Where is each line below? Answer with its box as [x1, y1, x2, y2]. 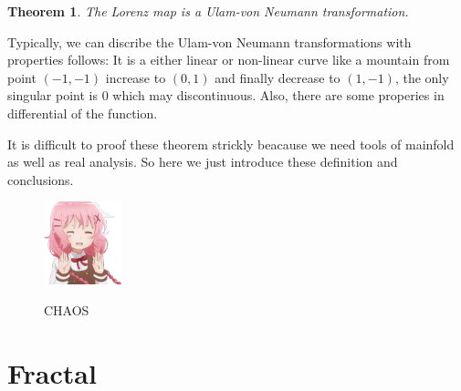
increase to [105, 67, 166, 87]
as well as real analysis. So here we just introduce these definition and [7, 152, 398, 171]
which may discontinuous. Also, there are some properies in [112, 86, 445, 105]
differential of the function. [7, 103, 158, 122]
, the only [394, 67, 449, 87]
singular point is [7, 86, 98, 105]
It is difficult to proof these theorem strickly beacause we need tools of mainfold [7, 134, 455, 153]
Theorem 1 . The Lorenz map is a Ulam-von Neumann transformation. [7, 2, 409, 20]
